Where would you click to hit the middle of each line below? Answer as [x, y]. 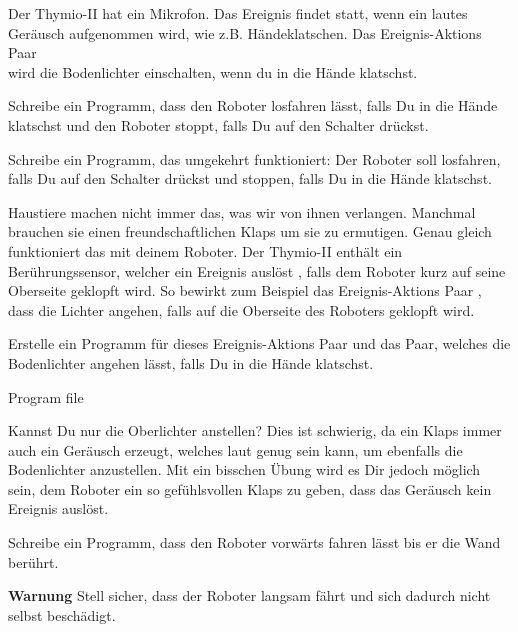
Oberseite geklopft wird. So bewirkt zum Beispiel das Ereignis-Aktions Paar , [245, 290]
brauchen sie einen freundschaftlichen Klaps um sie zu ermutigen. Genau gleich [250, 231]
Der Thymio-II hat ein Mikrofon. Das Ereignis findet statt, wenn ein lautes [238, 13]
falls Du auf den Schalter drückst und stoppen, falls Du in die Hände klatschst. [250, 178]
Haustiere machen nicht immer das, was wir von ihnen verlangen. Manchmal [242, 211]
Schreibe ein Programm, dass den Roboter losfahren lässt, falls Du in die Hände [253, 105]
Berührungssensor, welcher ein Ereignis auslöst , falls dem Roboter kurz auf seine [257, 270]
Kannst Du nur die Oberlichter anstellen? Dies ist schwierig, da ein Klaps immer [255, 430]
